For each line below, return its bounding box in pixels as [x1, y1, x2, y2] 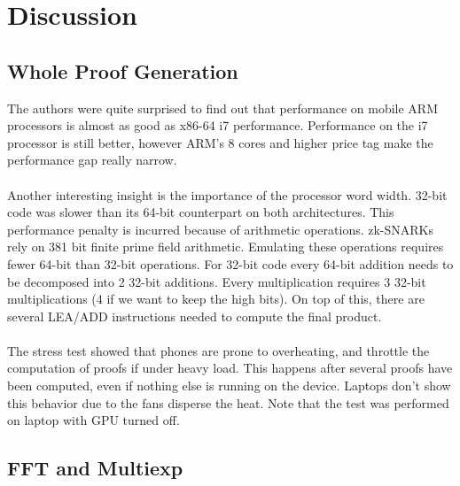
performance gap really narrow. [7, 150, 177, 169]
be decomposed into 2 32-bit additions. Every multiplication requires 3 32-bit [7, 272, 426, 290]
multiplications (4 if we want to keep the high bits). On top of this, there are [7, 289, 425, 308]
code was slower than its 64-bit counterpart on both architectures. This [7, 203, 394, 221]
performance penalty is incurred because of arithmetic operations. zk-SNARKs [7, 220, 434, 238]
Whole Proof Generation [7, 57, 238, 84]
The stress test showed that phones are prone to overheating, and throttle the [7, 341, 430, 359]
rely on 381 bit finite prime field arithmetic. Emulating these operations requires [7, 237, 444, 256]
